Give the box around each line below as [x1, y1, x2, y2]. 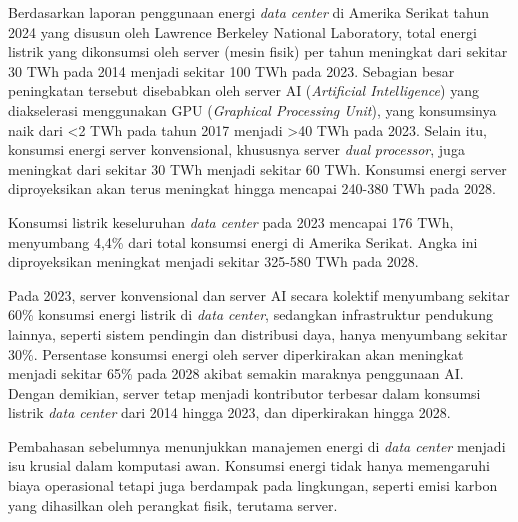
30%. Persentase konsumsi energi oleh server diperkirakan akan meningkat [8, 343, 464, 364]
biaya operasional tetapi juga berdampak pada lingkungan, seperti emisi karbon [8, 475, 498, 496]
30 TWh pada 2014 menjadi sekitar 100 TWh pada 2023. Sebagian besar [8, 60, 455, 81]
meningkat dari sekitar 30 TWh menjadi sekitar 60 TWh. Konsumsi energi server [8, 158, 507, 179]
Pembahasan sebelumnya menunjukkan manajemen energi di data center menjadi [8, 435, 506, 456]
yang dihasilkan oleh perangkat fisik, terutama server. [8, 494, 338, 515]
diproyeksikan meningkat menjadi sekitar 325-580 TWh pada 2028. [8, 251, 419, 272]
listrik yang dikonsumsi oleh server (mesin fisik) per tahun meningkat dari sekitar [8, 41, 508, 62]
